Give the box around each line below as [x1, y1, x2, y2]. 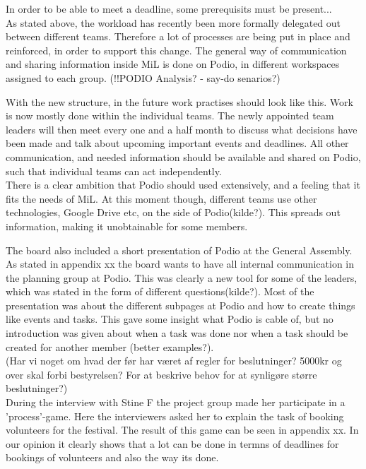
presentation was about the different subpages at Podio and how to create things [6, 297, 355, 312]
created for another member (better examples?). [6, 339, 214, 354]
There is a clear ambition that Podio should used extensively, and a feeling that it [6, 177, 360, 192]
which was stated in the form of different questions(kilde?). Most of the [6, 284, 314, 299]
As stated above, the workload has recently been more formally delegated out [6, 15, 341, 30]
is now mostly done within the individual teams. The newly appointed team [6, 108, 334, 123]
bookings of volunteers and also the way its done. [6, 450, 219, 465]
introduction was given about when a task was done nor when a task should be [6, 326, 348, 340]
